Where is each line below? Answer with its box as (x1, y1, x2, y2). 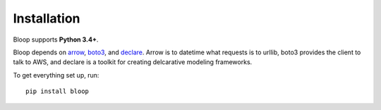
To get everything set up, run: (13, 71, 99, 79)
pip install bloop (25, 87, 90, 95)
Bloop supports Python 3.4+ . (13, 35, 99, 44)
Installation (13, 11, 80, 26)
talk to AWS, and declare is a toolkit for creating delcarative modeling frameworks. (13, 58, 253, 66)
